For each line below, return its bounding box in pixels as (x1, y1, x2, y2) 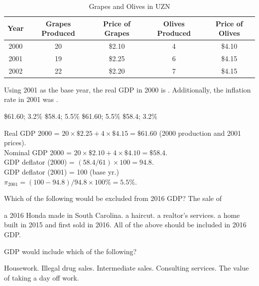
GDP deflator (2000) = (4, 157, 75, 167)
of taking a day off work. (4, 272, 79, 283)
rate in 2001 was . (4, 94, 58, 104)
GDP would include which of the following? (4, 246, 137, 256)
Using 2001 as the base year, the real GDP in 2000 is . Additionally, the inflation (4, 84, 251, 95)
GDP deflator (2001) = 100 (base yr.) (4, 166, 119, 177)
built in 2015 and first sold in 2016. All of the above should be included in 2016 (4, 219, 247, 230)
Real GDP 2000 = (4, 127, 60, 138)
